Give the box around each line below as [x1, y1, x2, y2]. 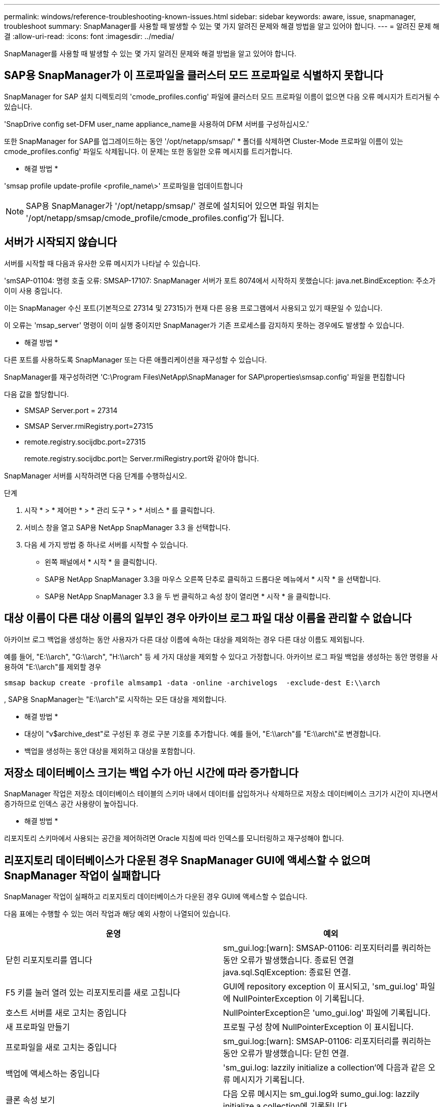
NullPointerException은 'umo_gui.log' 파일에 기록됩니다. [223, 1008, 431, 1018]
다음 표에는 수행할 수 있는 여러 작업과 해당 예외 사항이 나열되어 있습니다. [4, 909, 231, 918]
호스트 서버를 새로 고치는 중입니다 [6, 1008, 127, 1018]
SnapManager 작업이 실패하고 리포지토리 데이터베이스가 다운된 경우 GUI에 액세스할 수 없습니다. [4, 892, 308, 901]
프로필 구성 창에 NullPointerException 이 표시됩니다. [223, 1022, 414, 1032]
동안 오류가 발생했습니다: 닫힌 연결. [223, 1048, 349, 1059]
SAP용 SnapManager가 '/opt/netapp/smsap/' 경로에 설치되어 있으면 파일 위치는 [26, 200, 319, 211]
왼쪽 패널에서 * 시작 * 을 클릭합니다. [45, 557, 158, 566]
